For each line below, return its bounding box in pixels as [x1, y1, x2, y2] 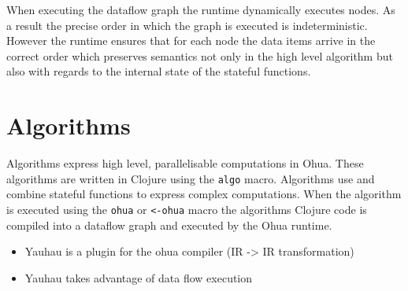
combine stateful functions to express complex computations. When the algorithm [6, 186, 402, 202]
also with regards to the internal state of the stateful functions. [6, 63, 311, 79]
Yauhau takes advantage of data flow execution [24, 269, 253, 285]
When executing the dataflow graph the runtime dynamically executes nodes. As [6, 2, 395, 17]
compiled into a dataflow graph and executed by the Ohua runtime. [6, 216, 332, 233]
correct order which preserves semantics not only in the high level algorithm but [6, 47, 393, 64]
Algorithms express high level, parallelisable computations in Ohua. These [6, 155, 364, 171]
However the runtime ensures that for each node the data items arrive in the [6, 32, 376, 49]
